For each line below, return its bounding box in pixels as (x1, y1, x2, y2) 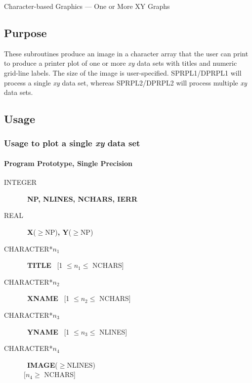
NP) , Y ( (45, 226, 72, 237)
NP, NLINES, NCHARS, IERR (27, 193, 138, 204)
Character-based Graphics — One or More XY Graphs (4, 1, 170, 11)
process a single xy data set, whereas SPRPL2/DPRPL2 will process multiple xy (4, 77, 247, 87)
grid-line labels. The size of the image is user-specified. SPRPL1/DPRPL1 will (4, 67, 242, 78)
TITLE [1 (27, 260, 63, 270)
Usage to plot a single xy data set (4, 137, 140, 149)
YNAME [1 (27, 326, 70, 337)
